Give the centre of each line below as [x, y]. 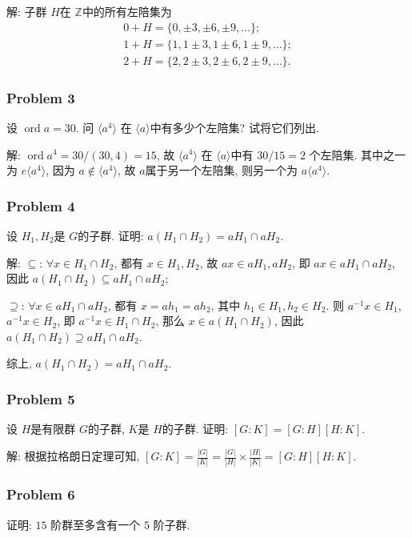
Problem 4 [41, 205]
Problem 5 [41, 398]
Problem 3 [41, 97]
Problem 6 [41, 494]
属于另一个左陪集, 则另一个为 [222, 170]
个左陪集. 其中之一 [358, 154]
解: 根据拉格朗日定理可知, [73, 456]
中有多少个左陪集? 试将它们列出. [234, 127]
